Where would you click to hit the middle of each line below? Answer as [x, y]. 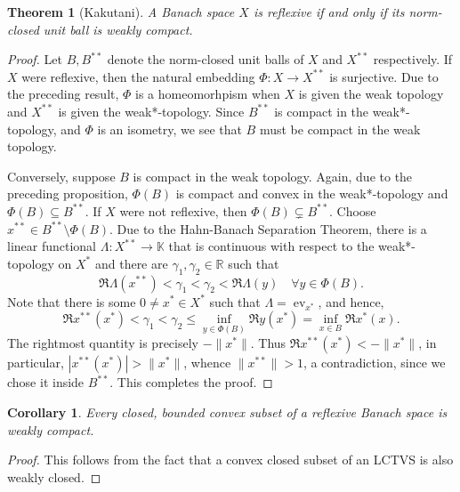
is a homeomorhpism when [208, 94]
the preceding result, [63, 94]
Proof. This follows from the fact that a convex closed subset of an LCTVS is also [230, 460]
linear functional [52, 246]
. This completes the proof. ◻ [191, 382]
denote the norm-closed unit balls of [206, 59]
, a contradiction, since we [374, 363]
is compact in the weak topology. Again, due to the [273, 176]
